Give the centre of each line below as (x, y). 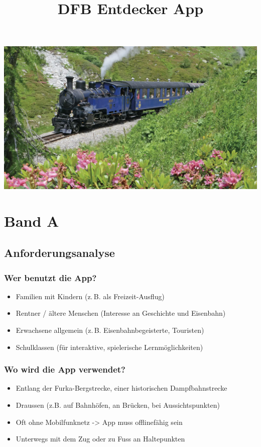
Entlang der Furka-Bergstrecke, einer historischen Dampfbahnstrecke (121, 388)
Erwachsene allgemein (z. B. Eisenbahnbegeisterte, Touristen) (110, 330)
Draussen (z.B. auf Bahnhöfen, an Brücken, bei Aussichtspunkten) (118, 405)
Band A (32, 220)
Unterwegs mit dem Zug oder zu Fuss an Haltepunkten (100, 439)
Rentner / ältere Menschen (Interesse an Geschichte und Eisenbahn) (121, 313)
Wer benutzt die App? (50, 277)
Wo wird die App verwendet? (65, 369)
